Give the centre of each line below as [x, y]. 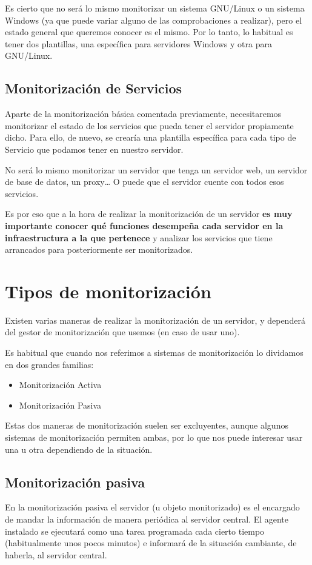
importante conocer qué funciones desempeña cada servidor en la [144, 225]
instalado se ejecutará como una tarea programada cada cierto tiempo [135, 531]
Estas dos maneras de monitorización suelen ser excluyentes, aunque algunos [147, 425]
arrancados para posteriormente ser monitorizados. [99, 249]
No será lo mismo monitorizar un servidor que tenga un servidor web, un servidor [156, 169]
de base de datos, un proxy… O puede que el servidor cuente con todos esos [144, 182]
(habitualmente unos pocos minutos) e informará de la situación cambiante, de [151, 543]
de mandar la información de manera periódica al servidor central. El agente [147, 519]
